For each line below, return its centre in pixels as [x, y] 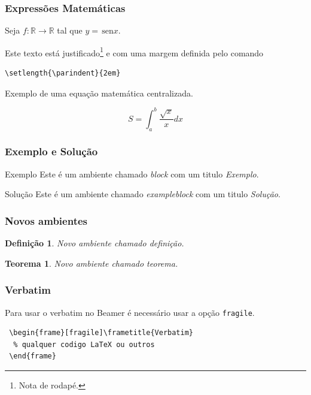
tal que [70, 30]
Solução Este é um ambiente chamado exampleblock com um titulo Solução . [143, 194]
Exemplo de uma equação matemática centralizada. [99, 93]
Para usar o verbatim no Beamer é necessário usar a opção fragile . [130, 312]
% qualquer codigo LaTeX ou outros [84, 344]
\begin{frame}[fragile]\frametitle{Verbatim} [101, 333]
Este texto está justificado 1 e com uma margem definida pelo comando [134, 52]
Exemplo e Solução [51, 151]
